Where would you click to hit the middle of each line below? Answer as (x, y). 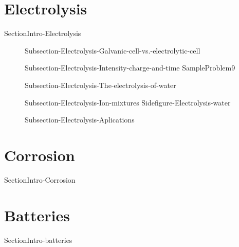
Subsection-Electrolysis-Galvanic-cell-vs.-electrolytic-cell (113, 50)
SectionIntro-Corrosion (40, 179)
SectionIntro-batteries (38, 240)
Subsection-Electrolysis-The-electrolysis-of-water (100, 85)
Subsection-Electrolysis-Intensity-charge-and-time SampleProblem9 (130, 68)
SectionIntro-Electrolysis (43, 33)
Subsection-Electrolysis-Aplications (80, 120)
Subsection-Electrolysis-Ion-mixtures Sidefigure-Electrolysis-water (128, 102)
